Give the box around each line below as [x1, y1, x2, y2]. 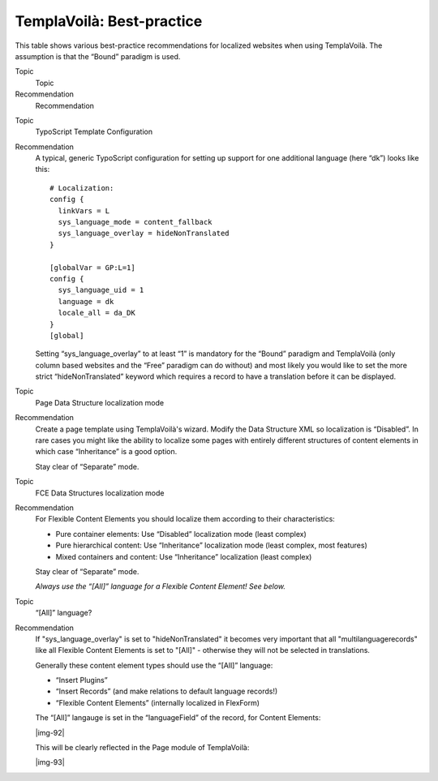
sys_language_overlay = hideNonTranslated [58, 229, 230, 238]
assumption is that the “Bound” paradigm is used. [15, 51, 181, 61]
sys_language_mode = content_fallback [58, 217, 213, 227]
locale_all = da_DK [58, 308, 135, 318]
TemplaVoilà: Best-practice [15, 12, 203, 30]
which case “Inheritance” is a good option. [35, 447, 178, 457]
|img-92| [35, 727, 65, 737]
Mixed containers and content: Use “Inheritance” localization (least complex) [55, 551, 312, 561]
